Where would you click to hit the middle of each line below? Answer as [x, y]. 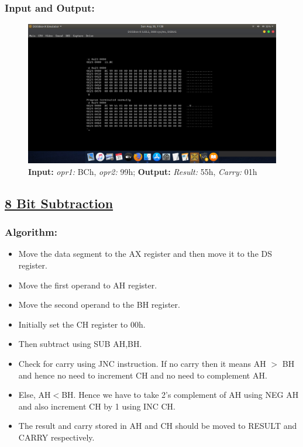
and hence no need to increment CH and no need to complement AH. [143, 375]
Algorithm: [31, 232]
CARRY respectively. [56, 437]
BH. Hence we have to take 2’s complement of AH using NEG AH [180, 395]
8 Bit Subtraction [59, 203]
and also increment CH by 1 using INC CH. [97, 406]
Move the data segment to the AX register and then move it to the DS [145, 254]
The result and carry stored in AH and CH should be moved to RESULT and [158, 426]
